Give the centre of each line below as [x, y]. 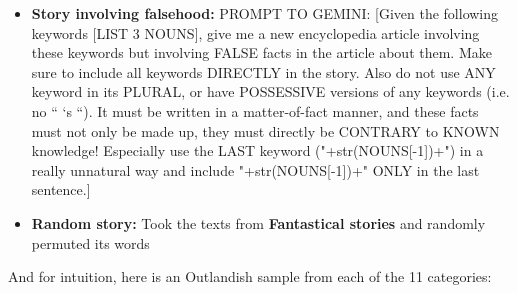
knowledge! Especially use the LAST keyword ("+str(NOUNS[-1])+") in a [257, 150]
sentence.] [61, 189]
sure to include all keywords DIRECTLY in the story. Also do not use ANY [263, 71]
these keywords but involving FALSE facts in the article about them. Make [261, 52]
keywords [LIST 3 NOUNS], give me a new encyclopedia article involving [255, 32]
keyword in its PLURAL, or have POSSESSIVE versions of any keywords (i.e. [270, 91]
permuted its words [90, 242]
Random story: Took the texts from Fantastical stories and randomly [258, 222]
